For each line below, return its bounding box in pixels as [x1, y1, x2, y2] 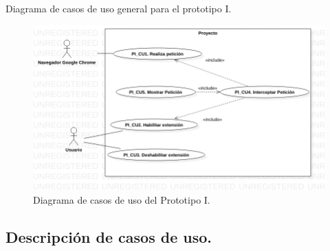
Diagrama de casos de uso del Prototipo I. [33, 192, 210, 206]
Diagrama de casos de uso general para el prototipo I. [5, 1, 232, 15]
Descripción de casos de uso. [5, 226, 212, 247]
